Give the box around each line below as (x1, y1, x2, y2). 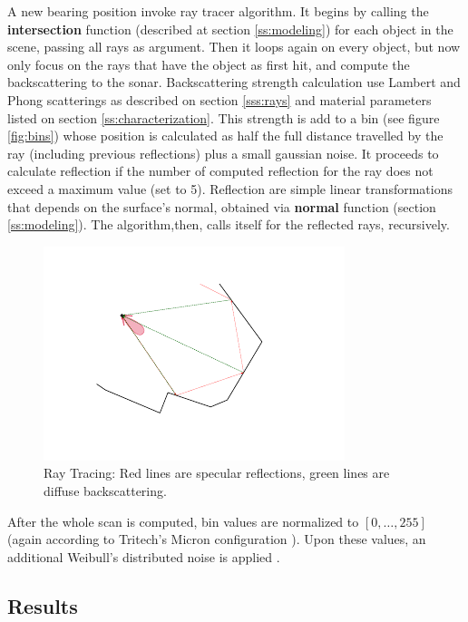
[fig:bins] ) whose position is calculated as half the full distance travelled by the (7, 126, 444, 145)
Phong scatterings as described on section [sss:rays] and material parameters (7, 90, 432, 109)
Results (7, 591, 78, 619)
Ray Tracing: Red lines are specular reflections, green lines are (44, 463, 390, 482)
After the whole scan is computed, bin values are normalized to (7, 511, 359, 530)
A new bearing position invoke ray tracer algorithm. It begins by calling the (7, 2, 429, 20)
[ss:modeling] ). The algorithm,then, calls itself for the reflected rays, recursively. (7, 215, 450, 234)
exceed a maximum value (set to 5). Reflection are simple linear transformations (7, 179, 453, 198)
